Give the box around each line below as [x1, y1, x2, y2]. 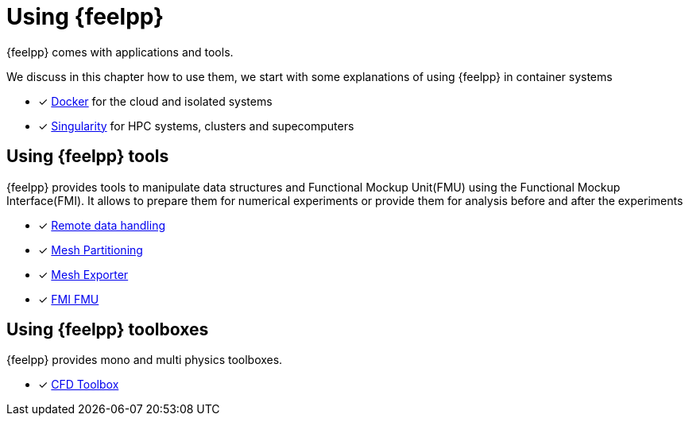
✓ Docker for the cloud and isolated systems [38, 94, 273, 108]
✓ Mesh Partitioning [38, 242, 143, 257]
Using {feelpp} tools [6, 146, 169, 167]
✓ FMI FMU [38, 292, 99, 306]
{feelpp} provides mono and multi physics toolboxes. [6, 353, 283, 367]
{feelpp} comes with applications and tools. [6, 45, 234, 59]
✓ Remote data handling [38, 218, 165, 232]
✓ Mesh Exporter [38, 267, 129, 281]
